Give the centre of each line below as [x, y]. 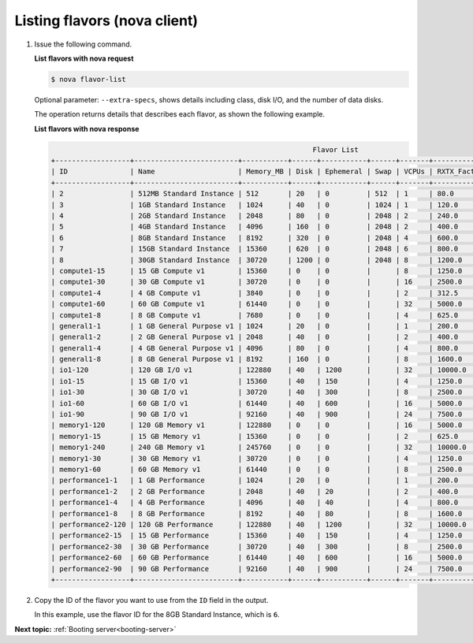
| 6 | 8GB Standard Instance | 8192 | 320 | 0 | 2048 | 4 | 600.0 [255, 238]
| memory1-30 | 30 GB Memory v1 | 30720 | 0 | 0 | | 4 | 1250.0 [257, 458]
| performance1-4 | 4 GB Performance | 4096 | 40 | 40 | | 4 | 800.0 [255, 503]
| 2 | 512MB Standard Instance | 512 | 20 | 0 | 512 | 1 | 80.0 [253, 194]
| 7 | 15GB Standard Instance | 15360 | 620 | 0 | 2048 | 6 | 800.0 [255, 249]
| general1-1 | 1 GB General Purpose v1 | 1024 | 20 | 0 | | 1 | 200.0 [255, 326]
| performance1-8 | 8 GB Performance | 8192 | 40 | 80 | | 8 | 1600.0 [257, 513]
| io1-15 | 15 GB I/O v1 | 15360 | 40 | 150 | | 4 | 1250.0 [257, 381]
